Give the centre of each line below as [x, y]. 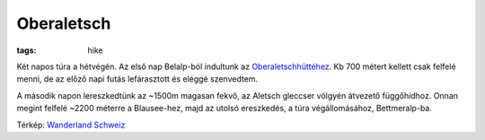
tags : [26, 50]
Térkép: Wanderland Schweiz [71, 125]
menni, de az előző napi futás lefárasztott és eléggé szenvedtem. [137, 79]
